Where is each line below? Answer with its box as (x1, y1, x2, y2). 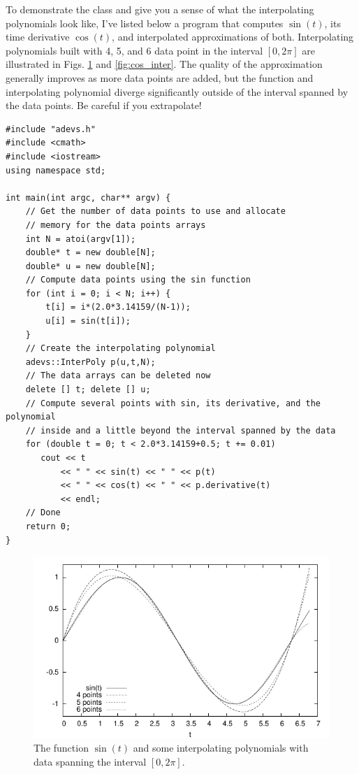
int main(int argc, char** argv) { (6, 192, 171, 203)
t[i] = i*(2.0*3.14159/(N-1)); (45, 302, 191, 313)
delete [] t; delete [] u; (25, 385, 151, 395)
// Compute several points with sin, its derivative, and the (25, 398, 321, 408)
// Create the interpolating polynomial (25, 343, 216, 354)
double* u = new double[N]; (25, 261, 156, 271)
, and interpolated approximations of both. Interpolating (112, 29, 354, 44)
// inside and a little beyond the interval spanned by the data (25, 425, 336, 436)
